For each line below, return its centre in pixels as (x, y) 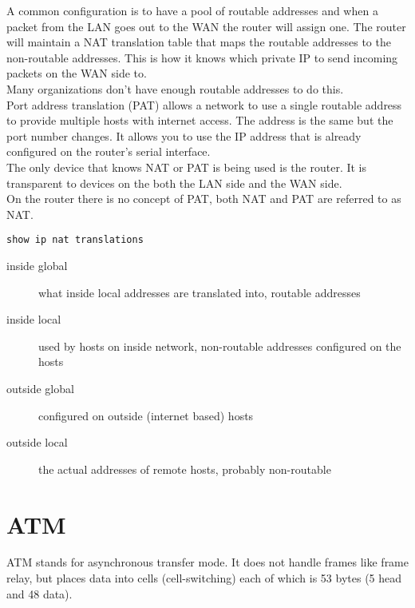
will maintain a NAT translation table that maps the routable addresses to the (199, 42)
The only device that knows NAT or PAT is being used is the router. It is (187, 167)
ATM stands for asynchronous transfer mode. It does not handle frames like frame (207, 562)
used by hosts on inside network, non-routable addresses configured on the (220, 346)
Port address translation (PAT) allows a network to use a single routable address (204, 104)
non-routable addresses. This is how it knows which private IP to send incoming (202, 57)
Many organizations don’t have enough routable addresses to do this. (175, 88)
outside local (37, 442)
